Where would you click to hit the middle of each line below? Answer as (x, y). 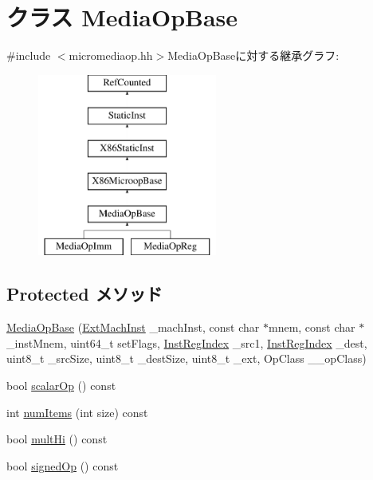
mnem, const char (312, 327)
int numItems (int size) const (77, 412)
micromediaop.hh (111, 55)
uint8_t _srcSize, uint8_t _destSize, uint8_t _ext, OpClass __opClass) (186, 358)
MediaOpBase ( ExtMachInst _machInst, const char (133, 327)
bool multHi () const (57, 439)
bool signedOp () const (63, 465)
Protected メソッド (84, 294)
